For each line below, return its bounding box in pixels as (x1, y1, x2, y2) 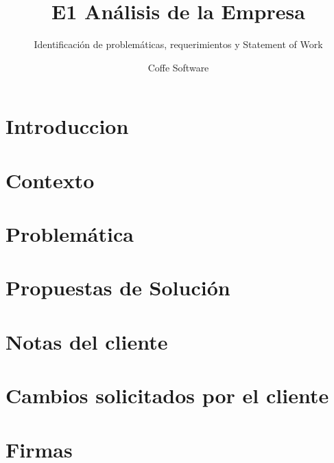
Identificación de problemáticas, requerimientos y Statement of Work (34, 37, 323, 52)
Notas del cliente (5, 327, 168, 355)
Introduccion (5, 112, 129, 140)
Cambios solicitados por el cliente (5, 381, 329, 409)
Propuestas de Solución (5, 273, 230, 302)
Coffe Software (147, 60, 209, 74)
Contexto (5, 166, 95, 194)
